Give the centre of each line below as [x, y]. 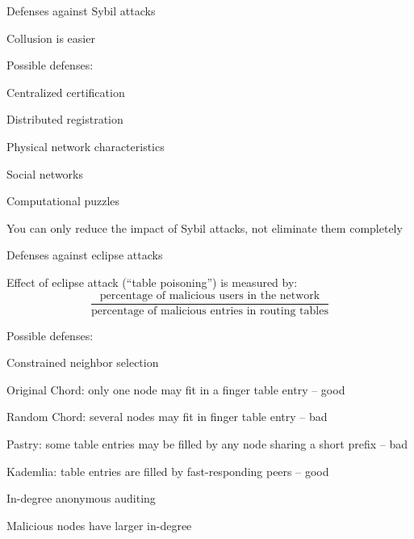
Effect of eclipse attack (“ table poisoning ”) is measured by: [152, 282]
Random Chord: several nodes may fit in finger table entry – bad [167, 417]
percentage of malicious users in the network [210, 295]
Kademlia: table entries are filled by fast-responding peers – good [168, 471]
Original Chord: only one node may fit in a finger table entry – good [176, 389]
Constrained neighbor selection [83, 362]
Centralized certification [66, 92]
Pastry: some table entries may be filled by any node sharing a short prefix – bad [207, 443]
